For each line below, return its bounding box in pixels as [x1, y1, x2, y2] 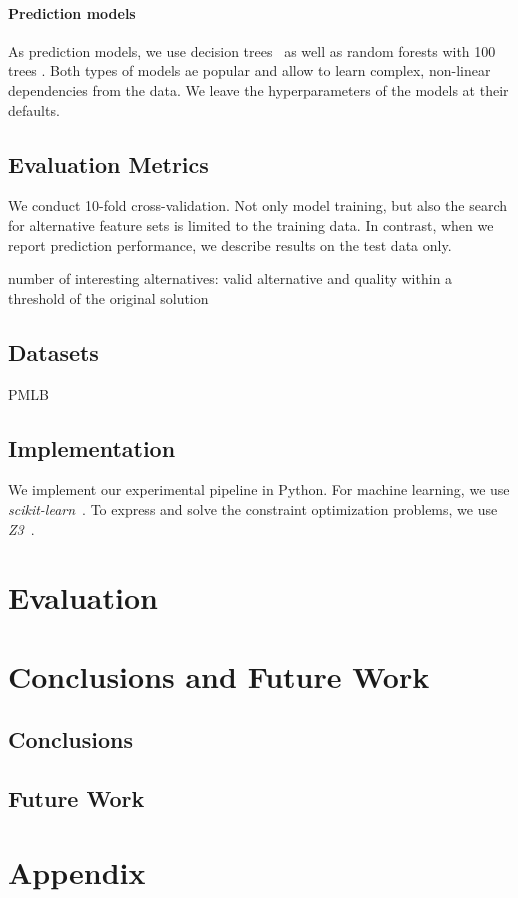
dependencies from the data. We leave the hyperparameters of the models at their [8, 79, 509, 100]
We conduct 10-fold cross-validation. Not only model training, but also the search [8, 195, 507, 216]
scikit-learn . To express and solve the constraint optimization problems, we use [8, 498, 498, 519]
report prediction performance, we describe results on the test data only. [8, 234, 452, 255]
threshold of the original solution [8, 287, 209, 308]
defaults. [8, 99, 60, 120]
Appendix [8, 851, 146, 892]
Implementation [8, 432, 176, 463]
